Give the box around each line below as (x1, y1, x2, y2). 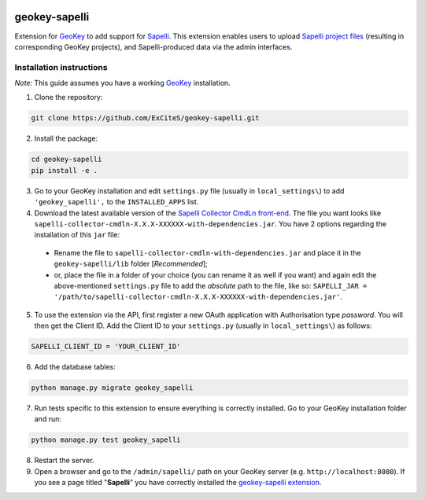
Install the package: (34, 134, 98, 143)
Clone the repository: (34, 93, 103, 102)
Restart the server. (34, 456, 94, 465)
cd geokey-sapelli (31, 155, 102, 164)
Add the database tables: (34, 362, 116, 372)
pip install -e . (31, 166, 98, 175)
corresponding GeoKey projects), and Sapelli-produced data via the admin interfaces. (14, 42, 293, 51)
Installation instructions (14, 61, 108, 72)
